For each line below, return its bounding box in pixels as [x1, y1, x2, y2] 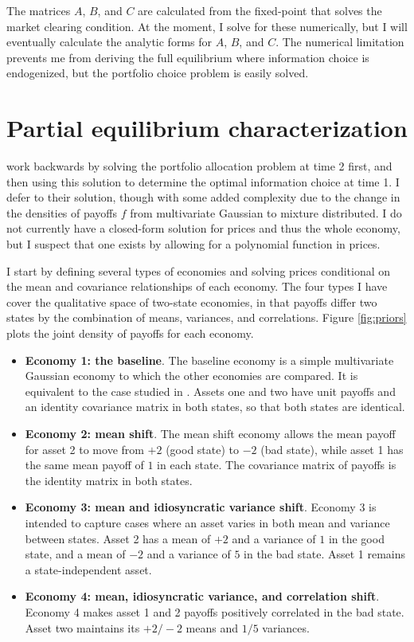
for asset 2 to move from [25, 440, 144, 457]
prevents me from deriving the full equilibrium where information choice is [6, 49, 369, 65]
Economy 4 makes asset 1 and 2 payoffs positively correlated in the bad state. [25, 603, 404, 620]
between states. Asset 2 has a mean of [25, 530, 211, 546]
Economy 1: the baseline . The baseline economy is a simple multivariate [25, 351, 394, 368]
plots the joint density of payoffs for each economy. [6, 325, 254, 342]
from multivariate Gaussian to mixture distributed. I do [130, 204, 402, 221]
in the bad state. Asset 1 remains [244, 546, 406, 562]
